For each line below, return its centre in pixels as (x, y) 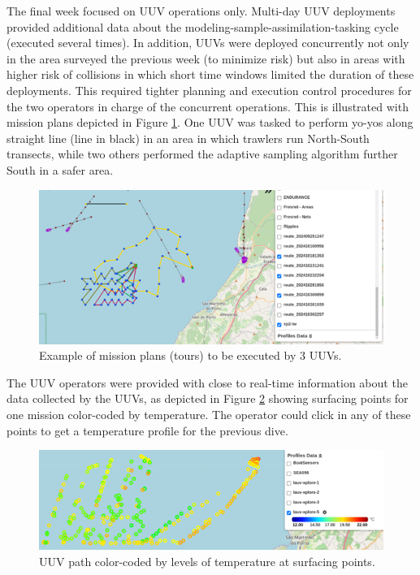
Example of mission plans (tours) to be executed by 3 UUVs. (191, 355)
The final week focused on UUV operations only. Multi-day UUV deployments (201, 11)
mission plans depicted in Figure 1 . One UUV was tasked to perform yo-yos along (210, 122)
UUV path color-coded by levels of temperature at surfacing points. (207, 561)
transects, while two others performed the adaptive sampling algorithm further (202, 154)
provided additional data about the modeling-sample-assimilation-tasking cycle (203, 26)
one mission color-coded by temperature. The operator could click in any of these (209, 414)
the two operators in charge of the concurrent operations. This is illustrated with (208, 106)
